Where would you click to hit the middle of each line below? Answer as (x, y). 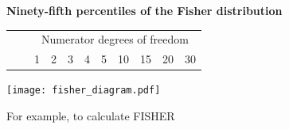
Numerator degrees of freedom (115, 39)
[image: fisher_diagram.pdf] (84, 91)
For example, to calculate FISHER (91, 115)
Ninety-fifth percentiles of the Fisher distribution (144, 10)
